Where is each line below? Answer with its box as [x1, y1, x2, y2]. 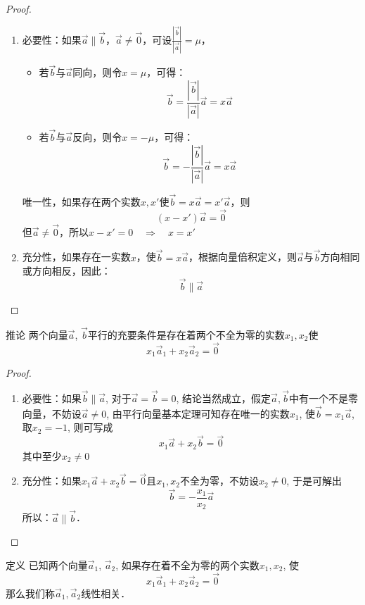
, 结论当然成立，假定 [176, 390, 271, 405]
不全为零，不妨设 [179, 473, 259, 488]
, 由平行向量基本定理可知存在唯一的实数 [106, 406, 290, 420]
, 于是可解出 [286, 473, 342, 488]
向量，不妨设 [22, 406, 82, 420]
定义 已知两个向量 [6, 557, 88, 572]
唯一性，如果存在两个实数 [22, 194, 141, 208]
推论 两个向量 [6, 327, 68, 342]
